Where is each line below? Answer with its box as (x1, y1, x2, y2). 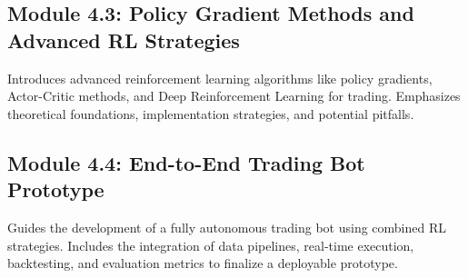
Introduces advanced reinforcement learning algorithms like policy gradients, (7, 68, 433, 87)
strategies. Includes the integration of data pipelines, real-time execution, (7, 235, 414, 254)
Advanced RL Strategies (7, 25, 240, 54)
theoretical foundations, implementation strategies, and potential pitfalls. (7, 104, 414, 123)
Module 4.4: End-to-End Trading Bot (7, 148, 365, 176)
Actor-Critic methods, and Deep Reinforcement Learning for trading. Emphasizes (7, 86, 461, 105)
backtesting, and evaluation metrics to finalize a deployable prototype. (7, 253, 398, 273)
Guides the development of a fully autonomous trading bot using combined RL (7, 217, 447, 236)
